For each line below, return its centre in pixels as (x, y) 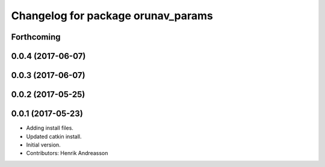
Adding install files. (50, 128)
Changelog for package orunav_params (112, 16)
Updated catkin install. (54, 136)
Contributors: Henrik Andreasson (67, 153)
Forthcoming (36, 37)
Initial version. (44, 145)
